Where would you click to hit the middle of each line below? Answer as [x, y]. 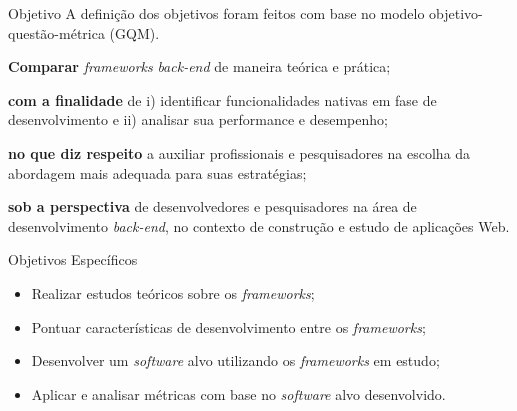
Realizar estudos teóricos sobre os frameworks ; [173, 292]
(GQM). [134, 32]
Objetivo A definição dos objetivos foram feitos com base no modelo [216, 13]
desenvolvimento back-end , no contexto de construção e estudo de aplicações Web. [259, 225]
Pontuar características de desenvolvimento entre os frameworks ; [228, 326]
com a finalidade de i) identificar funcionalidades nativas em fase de [222, 99]
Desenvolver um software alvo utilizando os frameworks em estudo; [235, 360]
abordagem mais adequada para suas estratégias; [157, 172]
